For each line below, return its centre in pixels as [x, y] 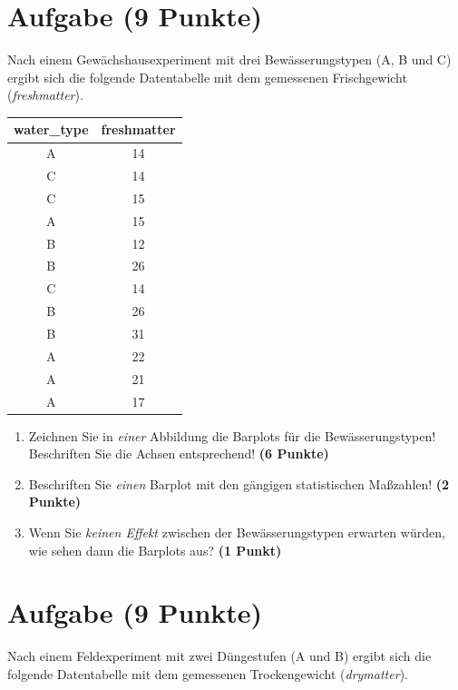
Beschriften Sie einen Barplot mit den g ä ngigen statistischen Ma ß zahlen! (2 [239, 483]
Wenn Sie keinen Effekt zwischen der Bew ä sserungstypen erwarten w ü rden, [237, 532]
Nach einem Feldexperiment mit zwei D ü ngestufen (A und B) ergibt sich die [219, 656]
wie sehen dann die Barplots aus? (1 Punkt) [155, 550]
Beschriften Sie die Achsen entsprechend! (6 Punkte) [179, 453]
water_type [51, 129]
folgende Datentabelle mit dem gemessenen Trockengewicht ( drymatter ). [208, 673]
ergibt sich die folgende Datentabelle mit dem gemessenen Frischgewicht [207, 77]
